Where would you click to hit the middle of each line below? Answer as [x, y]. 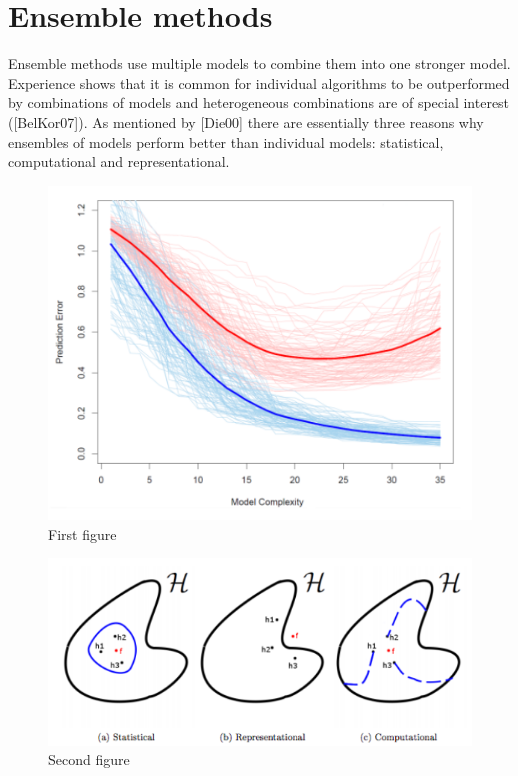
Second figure [89, 759]
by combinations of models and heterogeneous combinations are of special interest [259, 102]
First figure [82, 533]
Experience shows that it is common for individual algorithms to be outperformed [259, 82]
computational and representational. [119, 161]
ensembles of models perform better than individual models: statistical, [226, 141]
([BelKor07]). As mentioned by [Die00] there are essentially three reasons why [246, 121]
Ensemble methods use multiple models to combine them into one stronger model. [259, 63]
